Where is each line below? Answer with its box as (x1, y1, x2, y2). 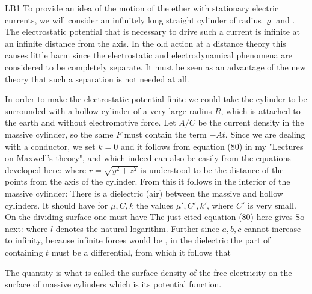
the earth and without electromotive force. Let (5, 116, 176, 129)
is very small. (248, 198, 296, 211)
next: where (5, 222, 48, 234)
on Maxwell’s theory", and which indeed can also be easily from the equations (5, 152, 291, 164)
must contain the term (124, 127, 207, 140)
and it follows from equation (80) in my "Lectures (120, 139, 304, 152)
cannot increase (243, 222, 301, 234)
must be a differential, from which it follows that (51, 246, 231, 259)
